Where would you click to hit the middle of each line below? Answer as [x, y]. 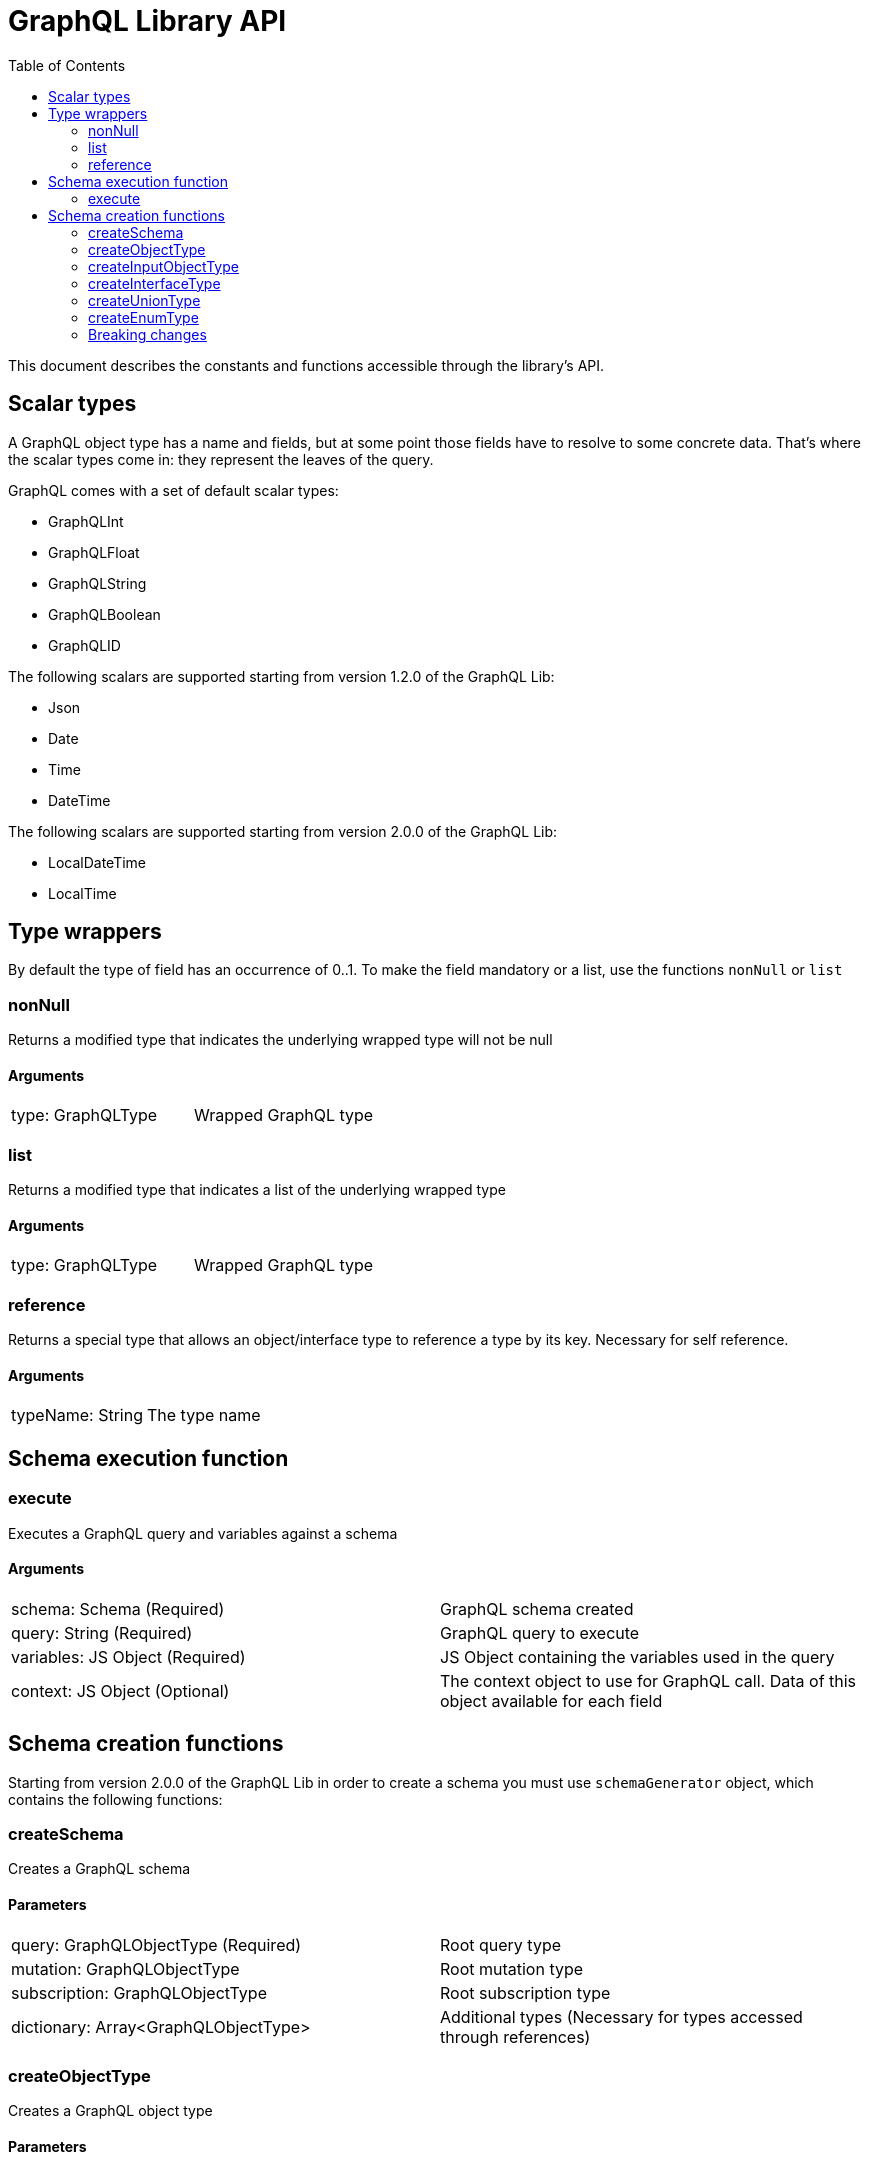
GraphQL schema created [537, 1608]
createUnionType [144, 300]
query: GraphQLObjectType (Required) [156, 1944]
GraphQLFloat [94, 552]
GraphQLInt [86, 521]
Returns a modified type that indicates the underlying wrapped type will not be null [280, 1040]
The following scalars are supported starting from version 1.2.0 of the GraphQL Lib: [281, 676]
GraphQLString [97, 583]
